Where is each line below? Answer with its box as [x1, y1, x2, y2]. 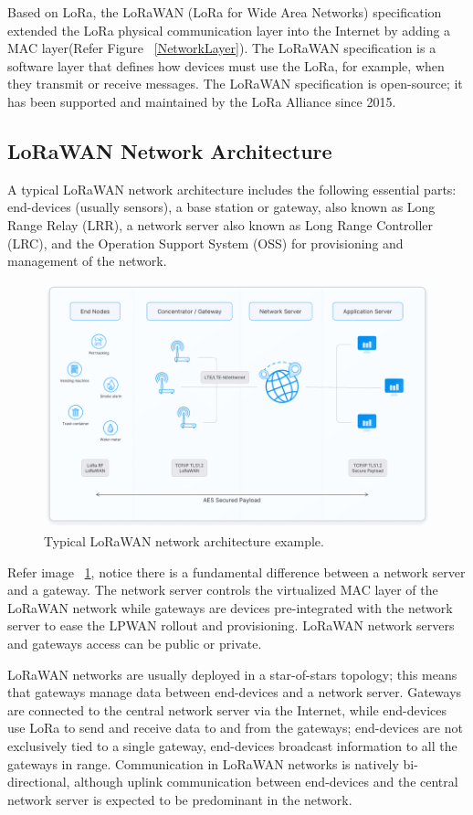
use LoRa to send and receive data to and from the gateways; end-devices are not [7, 718, 463, 737]
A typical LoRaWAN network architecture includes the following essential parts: [7, 179, 457, 198]
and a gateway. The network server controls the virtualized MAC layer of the [7, 580, 438, 599]
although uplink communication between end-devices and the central [74, 772, 458, 791]
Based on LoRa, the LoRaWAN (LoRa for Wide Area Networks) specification [7, 3, 442, 21]
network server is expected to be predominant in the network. [7, 789, 352, 809]
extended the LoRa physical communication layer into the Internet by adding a [7, 20, 451, 39]
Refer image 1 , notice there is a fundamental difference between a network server [7, 562, 466, 581]
